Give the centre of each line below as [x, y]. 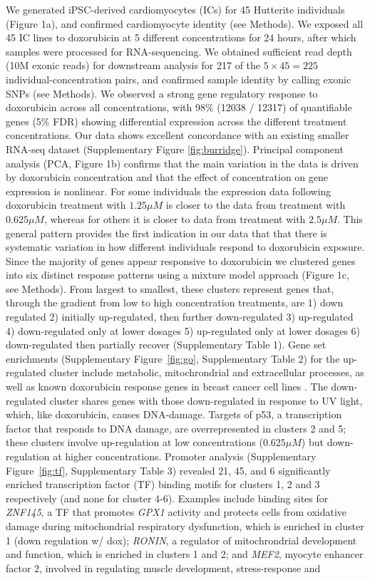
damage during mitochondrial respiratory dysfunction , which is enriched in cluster [185, 525]
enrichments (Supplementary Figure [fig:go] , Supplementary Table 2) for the [173, 358]
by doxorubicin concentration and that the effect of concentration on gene [167, 177]
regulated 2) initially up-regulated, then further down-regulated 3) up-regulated [180, 317]
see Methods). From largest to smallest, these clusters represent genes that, [170, 288]
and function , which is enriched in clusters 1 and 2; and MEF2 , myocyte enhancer [185, 554]
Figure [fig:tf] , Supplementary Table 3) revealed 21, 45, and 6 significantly [168, 470]
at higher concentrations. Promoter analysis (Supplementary [185, 456]
